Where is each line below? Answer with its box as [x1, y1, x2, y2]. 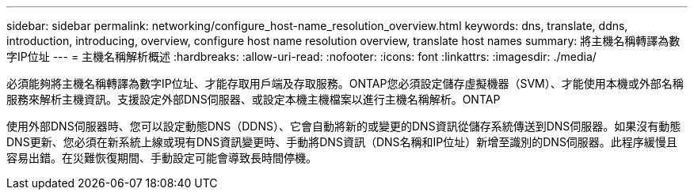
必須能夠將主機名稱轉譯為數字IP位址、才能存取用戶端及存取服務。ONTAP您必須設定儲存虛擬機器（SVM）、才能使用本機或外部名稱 [6, 77, 684, 90]
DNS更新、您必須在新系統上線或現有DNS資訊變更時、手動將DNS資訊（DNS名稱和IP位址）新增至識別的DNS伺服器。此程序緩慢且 [6, 135, 677, 149]
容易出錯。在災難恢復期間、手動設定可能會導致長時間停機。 [6, 151, 317, 164]
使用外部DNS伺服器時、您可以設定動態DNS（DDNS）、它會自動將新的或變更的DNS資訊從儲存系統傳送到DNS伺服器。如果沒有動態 [6, 119, 681, 133]
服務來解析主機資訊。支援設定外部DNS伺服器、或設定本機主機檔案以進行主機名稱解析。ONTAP [6, 92, 501, 106]
